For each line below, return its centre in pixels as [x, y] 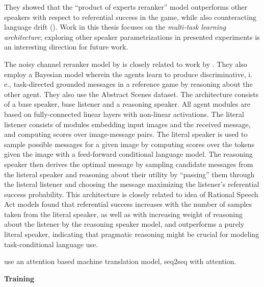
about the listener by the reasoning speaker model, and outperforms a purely [124, 224]
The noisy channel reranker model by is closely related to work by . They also [126, 64]
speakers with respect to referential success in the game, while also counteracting [130, 17]
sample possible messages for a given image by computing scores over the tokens [129, 144]
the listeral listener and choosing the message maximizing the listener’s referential [132, 184]
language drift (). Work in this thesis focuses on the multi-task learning [115, 27]
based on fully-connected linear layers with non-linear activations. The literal [124, 114]
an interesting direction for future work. [66, 47]
